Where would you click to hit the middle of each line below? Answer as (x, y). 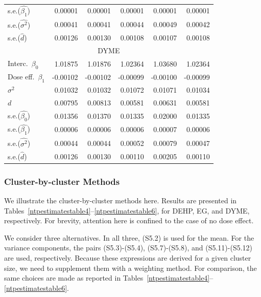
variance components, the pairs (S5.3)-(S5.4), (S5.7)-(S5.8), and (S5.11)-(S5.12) (128, 248)
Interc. (18, 63)
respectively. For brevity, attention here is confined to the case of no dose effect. (129, 220)
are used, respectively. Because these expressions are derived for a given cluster (128, 258)
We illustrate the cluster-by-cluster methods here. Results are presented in (121, 200)
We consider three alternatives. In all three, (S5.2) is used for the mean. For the (129, 237)
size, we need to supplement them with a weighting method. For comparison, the (130, 268)
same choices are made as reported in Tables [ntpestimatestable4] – (109, 278)
